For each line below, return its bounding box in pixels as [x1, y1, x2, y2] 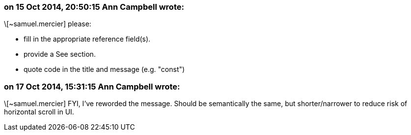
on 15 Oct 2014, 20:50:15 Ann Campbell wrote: [4, 2, 184, 12]
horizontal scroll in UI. [4, 108, 74, 116]
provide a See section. [24, 50, 96, 59]
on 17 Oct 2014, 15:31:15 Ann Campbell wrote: [4, 81, 180, 91]
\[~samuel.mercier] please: [4, 20, 91, 28]
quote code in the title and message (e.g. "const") [24, 65, 185, 74]
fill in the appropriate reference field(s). [24, 35, 151, 44]
